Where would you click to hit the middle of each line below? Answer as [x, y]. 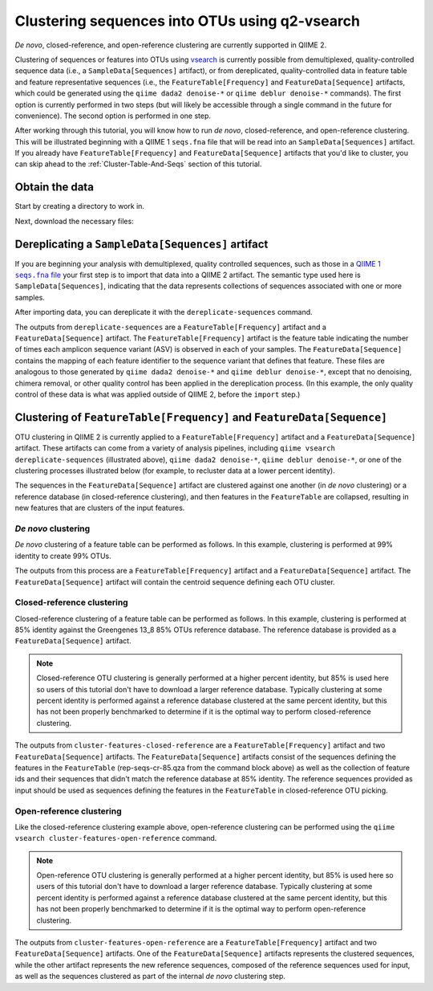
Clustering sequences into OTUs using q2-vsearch [188, 21]
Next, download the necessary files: [74, 221]
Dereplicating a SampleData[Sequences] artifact [142, 244]
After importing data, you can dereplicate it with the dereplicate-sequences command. [164, 312]
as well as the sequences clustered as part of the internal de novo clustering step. [150, 977]
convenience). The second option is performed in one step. [113, 116]
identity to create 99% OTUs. [63, 556]
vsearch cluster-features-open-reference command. [116, 838]
